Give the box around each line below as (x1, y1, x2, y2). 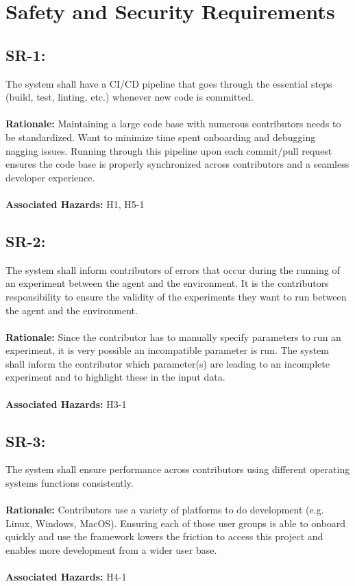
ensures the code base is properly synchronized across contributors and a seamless (5, 157, 350, 171)
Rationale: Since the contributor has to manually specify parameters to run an (5, 329, 341, 344)
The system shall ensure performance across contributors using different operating (5, 462, 350, 476)
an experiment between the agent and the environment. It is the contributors (5, 276, 329, 290)
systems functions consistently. (5, 476, 134, 490)
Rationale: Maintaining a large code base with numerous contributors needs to (5, 116, 341, 131)
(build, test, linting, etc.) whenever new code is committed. (5, 90, 254, 104)
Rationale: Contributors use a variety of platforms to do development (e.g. (5, 502, 324, 517)
